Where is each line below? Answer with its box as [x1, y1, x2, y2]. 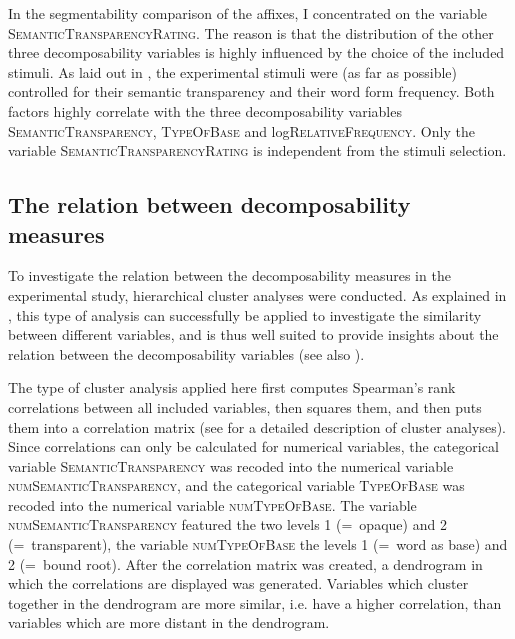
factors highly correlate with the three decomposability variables [8, 100, 402, 121]
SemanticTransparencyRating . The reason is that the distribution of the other [8, 22, 494, 43]
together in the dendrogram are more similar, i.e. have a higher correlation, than [8, 592, 502, 613]
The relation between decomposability [8, 189, 411, 220]
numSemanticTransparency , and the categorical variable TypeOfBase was [8, 475, 465, 496]
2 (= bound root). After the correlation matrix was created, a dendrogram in [8, 553, 483, 574]
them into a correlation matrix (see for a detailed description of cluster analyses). [8, 416, 506, 437]
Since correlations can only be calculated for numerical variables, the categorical [8, 436, 499, 457]
